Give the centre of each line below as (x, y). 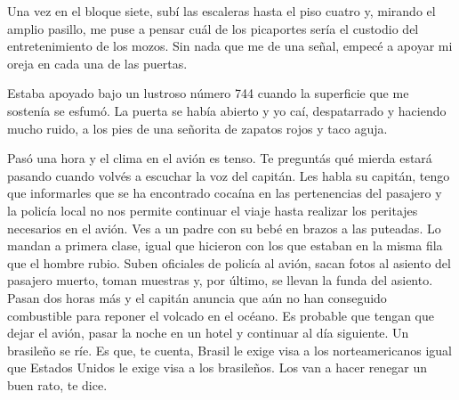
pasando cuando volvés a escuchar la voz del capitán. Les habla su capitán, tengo (229, 175)
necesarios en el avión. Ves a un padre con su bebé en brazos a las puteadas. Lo (224, 228)
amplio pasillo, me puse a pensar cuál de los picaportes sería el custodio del (213, 28)
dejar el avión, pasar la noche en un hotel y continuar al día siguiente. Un (208, 333)
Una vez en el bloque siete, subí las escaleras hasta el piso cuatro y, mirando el (221, 11)
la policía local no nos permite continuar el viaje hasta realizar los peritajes (213, 210)
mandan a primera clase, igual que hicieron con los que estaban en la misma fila (225, 245)
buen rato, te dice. (57, 384)
